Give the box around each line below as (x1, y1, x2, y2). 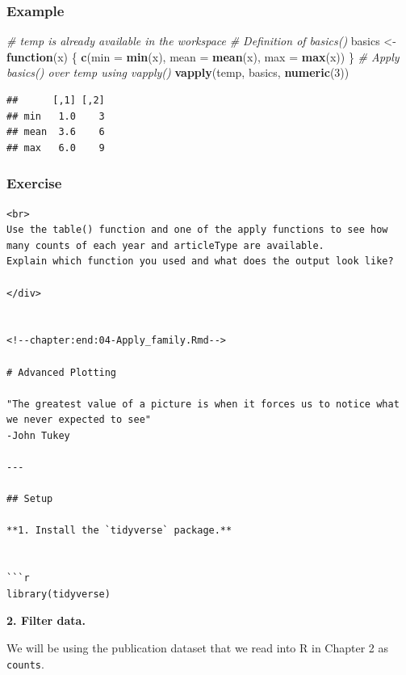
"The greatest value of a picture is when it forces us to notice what (6, 398, 400, 410)
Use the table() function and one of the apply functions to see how (6, 224, 388, 236)
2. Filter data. (6, 612, 86, 629)
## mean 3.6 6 (6, 126, 105, 138)
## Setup (6, 493, 53, 505)
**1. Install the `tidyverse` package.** (6, 525, 232, 537)
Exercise (6, 173, 62, 193)
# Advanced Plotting (6, 366, 117, 378)
